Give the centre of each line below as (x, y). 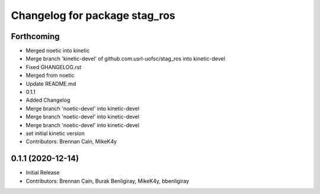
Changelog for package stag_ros (93, 15)
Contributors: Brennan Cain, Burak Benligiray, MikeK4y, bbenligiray (108, 181)
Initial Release (43, 173)
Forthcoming (35, 36)
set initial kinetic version (55, 133)
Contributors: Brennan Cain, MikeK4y (71, 141)
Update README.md (51, 83)
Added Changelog (48, 100)
